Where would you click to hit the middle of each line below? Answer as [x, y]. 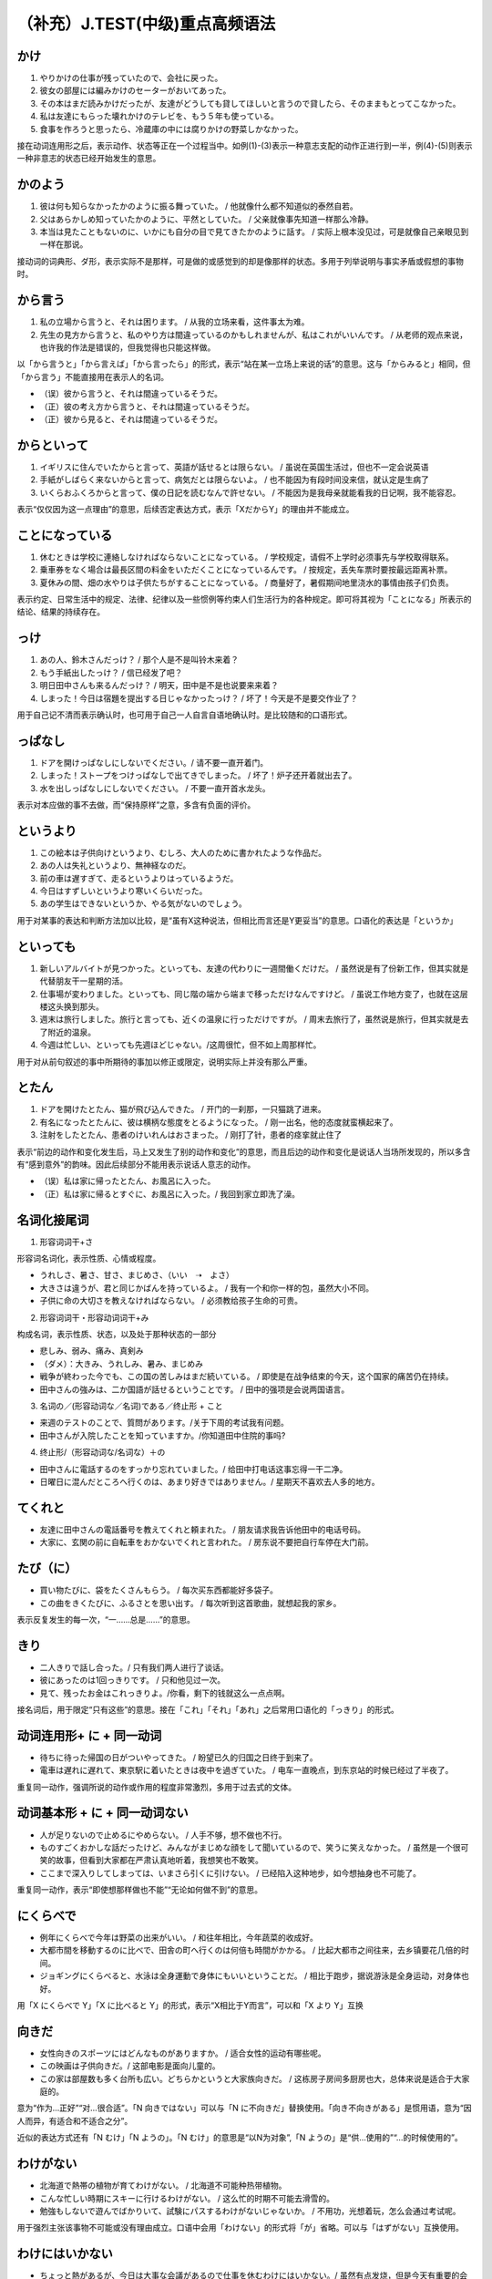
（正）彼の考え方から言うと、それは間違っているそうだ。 [147, 407]
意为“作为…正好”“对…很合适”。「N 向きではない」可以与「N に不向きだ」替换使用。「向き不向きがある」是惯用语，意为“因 [244, 2108]
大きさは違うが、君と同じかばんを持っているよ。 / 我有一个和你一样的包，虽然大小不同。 [206, 1288]
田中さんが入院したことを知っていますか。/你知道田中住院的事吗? [163, 1435]
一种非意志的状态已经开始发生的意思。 [89, 159]
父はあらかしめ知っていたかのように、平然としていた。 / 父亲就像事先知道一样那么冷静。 [206, 219]
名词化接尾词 [53, 1220]
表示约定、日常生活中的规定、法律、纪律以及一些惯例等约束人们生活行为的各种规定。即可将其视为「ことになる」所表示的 [244, 599]
